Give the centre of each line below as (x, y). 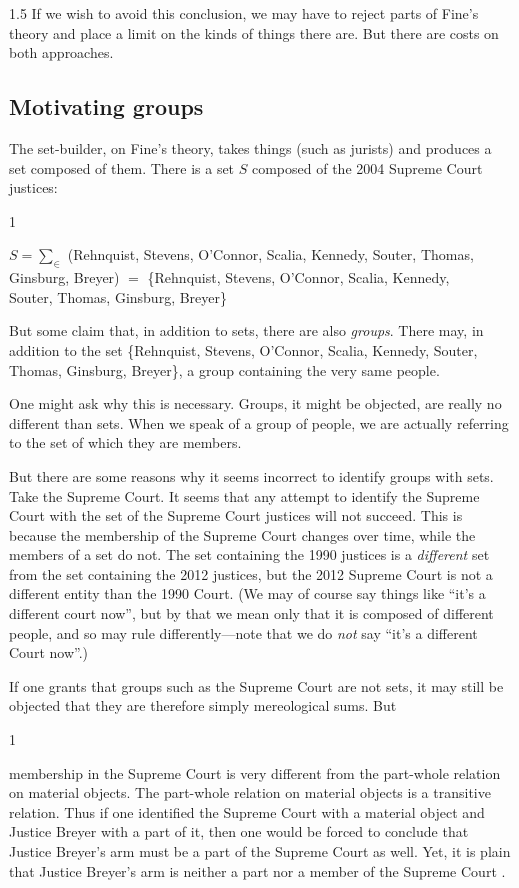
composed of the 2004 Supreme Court (367, 167)
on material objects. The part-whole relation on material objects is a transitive (250, 792)
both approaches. (61, 52)
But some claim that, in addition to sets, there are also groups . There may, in (246, 330)
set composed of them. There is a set (122, 167)
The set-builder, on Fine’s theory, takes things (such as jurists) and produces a (250, 147)
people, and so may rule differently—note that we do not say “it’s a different (243, 632)
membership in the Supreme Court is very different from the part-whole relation (255, 772)
